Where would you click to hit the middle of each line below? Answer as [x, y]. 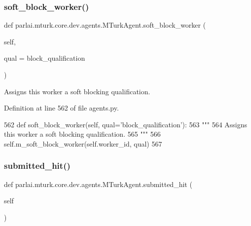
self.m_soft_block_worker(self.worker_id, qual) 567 [83, 143]
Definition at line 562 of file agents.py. [61, 108]
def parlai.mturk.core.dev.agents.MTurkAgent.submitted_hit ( [98, 184]
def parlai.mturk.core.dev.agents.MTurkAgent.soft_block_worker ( [105, 25]
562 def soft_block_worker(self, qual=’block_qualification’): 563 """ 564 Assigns [126, 124]
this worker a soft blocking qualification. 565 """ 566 [82, 134]
